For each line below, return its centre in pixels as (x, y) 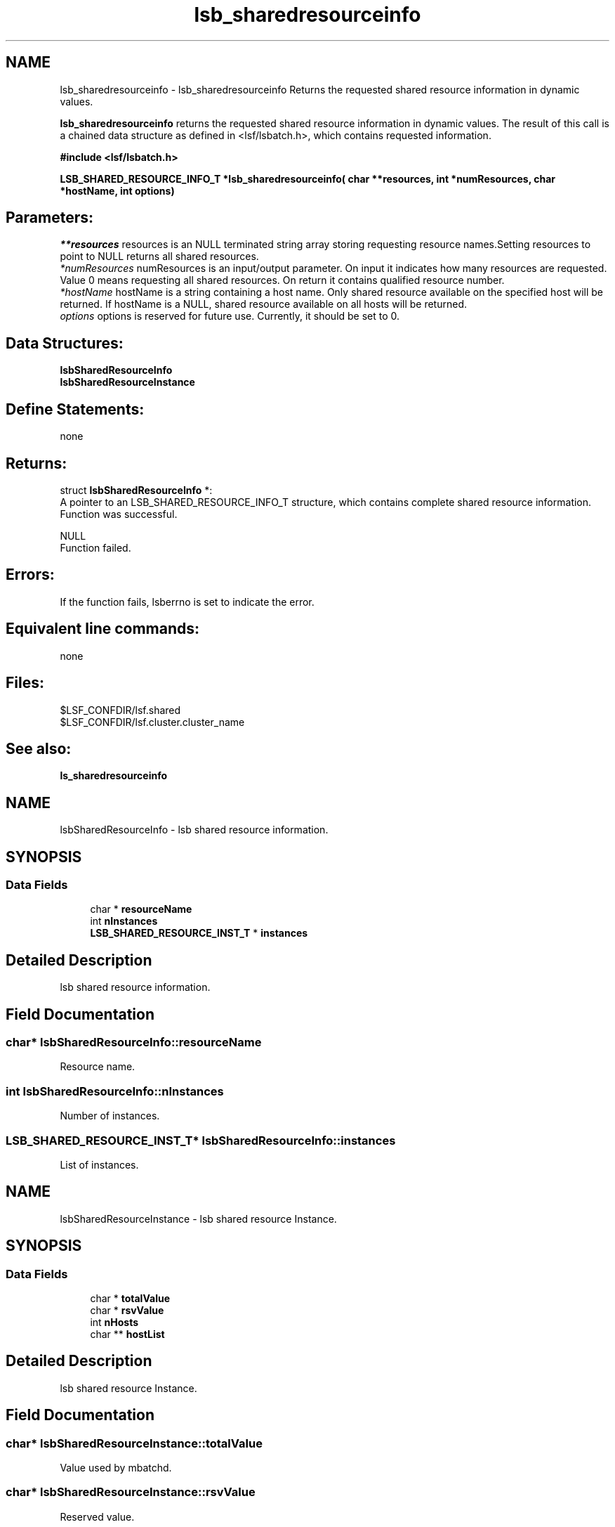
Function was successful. (119, 514)
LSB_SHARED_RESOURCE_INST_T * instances (199, 933)
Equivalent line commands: (103, 629)
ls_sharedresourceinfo (114, 776)
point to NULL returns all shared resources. (159, 256)
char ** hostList (127, 1334)
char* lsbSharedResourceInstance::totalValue (134, 1443)
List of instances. (99, 1164)
